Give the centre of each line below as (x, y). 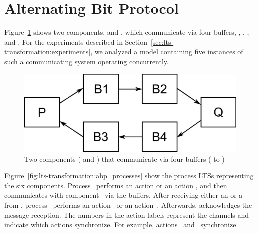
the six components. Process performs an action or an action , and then (116, 185)
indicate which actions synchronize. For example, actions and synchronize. (121, 225)
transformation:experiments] (47, 52)
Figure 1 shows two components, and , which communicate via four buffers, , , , (127, 32)
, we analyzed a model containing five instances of (167, 52)
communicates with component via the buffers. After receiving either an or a (123, 195)
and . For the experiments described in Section (76, 42)
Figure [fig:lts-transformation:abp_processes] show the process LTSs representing (129, 176)
